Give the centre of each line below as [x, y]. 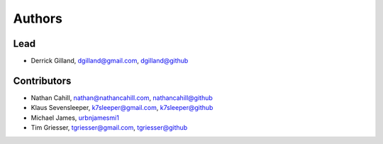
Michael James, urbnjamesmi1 [75, 118]
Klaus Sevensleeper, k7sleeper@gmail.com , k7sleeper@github [122, 108]
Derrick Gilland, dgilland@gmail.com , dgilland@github [110, 61]
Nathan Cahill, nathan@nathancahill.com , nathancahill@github [122, 98]
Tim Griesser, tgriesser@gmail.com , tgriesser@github [109, 128]
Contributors [42, 81]
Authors [38, 18]
